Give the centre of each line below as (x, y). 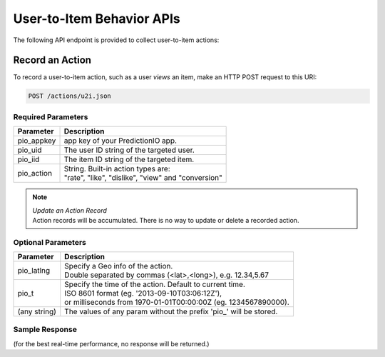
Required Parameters (51, 116)
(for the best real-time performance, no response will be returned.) (111, 343)
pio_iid (29, 159)
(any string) (37, 312)
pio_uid (30, 150)
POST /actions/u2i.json (70, 96)
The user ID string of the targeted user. (129, 150)
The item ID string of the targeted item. (129, 159)
